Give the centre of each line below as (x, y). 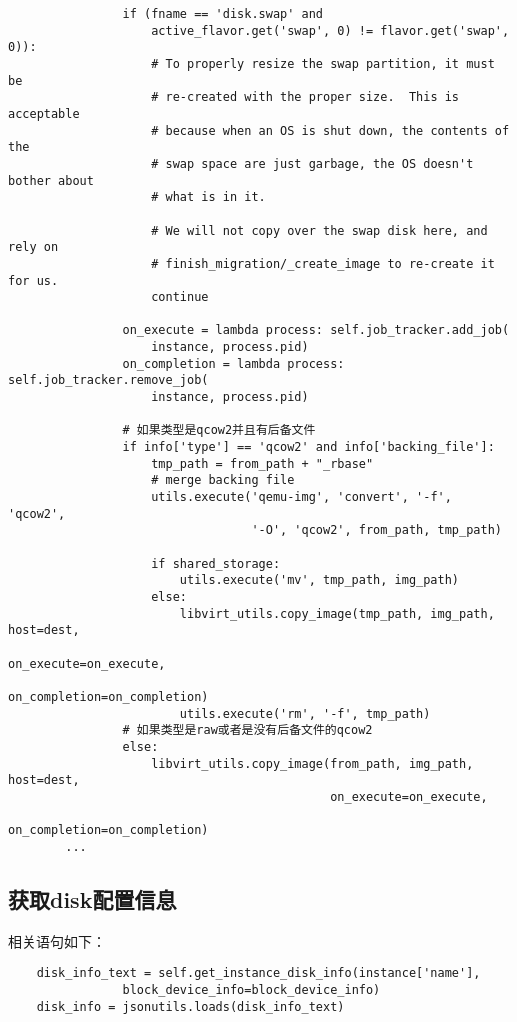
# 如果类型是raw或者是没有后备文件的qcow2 (247, 730)
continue (180, 297)
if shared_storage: (216, 563)
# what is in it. (208, 197)
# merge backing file (223, 480)
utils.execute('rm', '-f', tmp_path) (305, 713)
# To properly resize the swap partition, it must (323, 63)
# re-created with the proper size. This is (305, 97)
